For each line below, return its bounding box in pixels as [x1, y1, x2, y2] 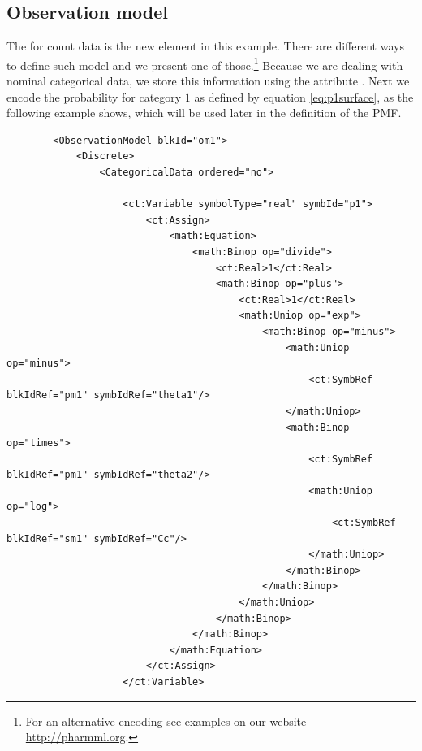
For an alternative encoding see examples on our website [25, 712, 307, 729]
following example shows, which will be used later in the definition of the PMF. [6, 104, 402, 121]
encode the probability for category [6, 88, 182, 105]
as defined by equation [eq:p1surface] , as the [194, 88, 414, 105]
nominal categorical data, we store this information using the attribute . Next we [6, 72, 410, 89]
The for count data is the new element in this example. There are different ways [6, 37, 404, 54]
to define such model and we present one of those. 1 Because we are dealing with [6, 54, 403, 73]
